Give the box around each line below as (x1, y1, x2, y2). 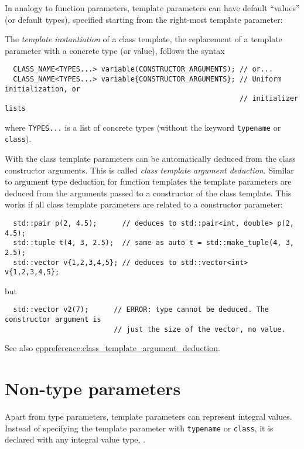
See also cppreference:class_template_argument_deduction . (5, 342, 220, 354)
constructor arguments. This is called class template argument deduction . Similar (5, 164, 294, 176)
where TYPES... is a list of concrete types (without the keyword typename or (5, 121, 281, 133)
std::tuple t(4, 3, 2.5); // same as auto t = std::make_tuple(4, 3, (13, 239, 294, 247)
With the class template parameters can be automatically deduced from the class (5, 152, 296, 164)
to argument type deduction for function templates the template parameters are (5, 175, 292, 188)
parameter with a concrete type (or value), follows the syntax (5, 44, 225, 56)
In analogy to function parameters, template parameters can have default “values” (5, 2, 300, 13)
